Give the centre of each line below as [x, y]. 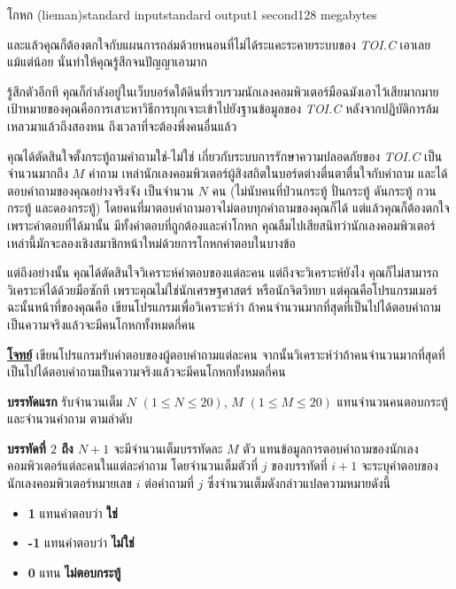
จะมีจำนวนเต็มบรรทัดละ [168, 448]
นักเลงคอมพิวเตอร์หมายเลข [70, 483]
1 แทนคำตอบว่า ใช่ [73, 512]
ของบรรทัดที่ [299, 465]
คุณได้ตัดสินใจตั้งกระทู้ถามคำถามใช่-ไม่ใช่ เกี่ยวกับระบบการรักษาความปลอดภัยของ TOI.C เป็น [225, 155]
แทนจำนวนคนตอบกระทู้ [392, 401]
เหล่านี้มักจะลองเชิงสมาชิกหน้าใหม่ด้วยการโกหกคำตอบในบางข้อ [151, 242]
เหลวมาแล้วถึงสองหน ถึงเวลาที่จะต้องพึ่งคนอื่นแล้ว [122, 125]
